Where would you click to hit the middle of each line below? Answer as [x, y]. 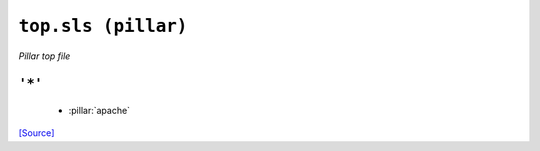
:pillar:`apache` [99, 110]
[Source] [36, 133]
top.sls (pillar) [103, 26]
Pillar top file [44, 56]
